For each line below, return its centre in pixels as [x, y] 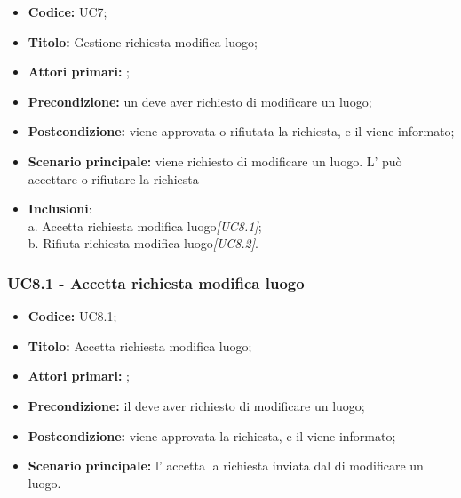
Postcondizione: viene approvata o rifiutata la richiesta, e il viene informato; [241, 131]
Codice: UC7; [68, 12]
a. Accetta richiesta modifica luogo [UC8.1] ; [145, 225]
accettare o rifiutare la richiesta [113, 178]
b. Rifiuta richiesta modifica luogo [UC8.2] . [143, 243]
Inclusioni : [60, 209]
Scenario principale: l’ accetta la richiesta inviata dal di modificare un [226, 466]
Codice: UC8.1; [72, 316]
